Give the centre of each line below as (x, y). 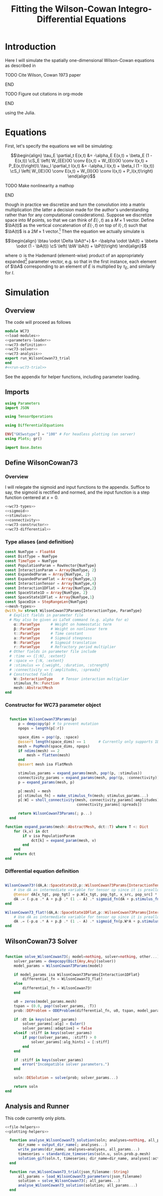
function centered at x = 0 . (32, 498)
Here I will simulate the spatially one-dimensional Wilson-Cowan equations (80, 60)
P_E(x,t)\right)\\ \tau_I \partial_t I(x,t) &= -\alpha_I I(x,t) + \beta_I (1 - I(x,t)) (81, 166)
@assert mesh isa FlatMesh (45, 764)
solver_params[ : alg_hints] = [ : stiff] (70, 1042)
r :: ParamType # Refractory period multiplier (65, 647)
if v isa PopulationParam (49, 836)
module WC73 (17, 331)
